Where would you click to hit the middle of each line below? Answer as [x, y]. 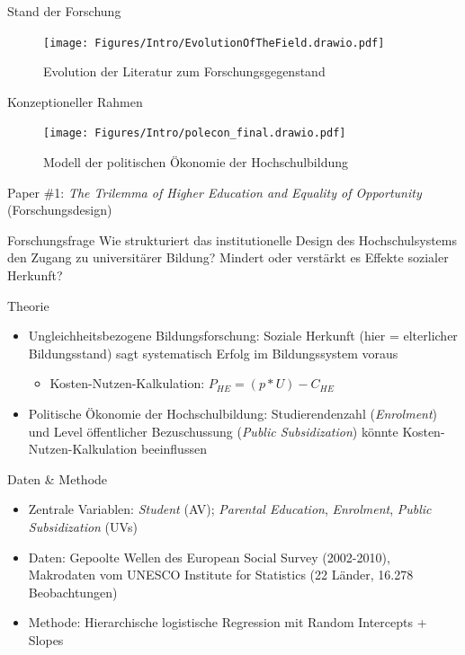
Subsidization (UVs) [83, 527]
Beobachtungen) [73, 592]
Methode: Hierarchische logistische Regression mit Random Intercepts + [228, 622]
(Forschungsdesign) [60, 210]
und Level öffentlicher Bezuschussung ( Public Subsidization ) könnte [213, 431]
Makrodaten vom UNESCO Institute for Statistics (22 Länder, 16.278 [221, 575]
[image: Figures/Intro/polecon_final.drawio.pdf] [195, 133]
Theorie [28, 305]
